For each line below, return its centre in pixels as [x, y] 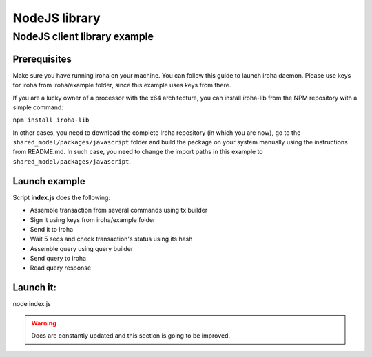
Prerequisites [42, 59]
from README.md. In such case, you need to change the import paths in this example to [138, 152]
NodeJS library [56, 18]
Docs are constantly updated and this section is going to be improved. [131, 336]
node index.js [32, 304]
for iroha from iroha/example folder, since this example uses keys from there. [122, 85]
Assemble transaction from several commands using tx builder [119, 210]
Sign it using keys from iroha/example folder [93, 219]
